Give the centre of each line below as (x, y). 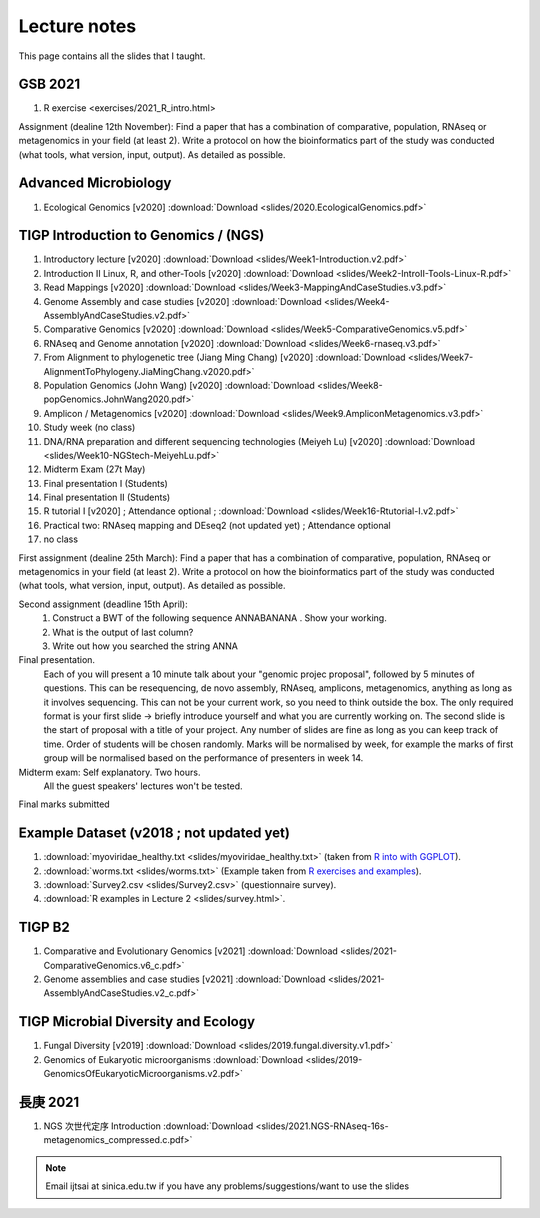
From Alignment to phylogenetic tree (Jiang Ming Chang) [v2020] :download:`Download (224, 357)
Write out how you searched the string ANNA (145, 646)
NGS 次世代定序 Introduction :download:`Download (148, 1126)
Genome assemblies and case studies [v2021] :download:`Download (184, 979)
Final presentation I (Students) (106, 483)
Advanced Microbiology (95, 183)
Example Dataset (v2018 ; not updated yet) (154, 833)
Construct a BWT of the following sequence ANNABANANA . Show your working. (219, 618)
